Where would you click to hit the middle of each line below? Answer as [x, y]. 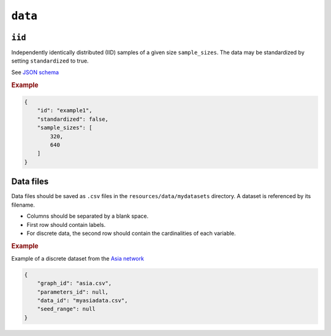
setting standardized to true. [50, 61]
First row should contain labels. [66, 224]
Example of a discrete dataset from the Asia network [78, 258]
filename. [23, 205]
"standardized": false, [73, 119]
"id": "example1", [65, 111]
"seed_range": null [67, 309]
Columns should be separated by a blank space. [88, 216]
